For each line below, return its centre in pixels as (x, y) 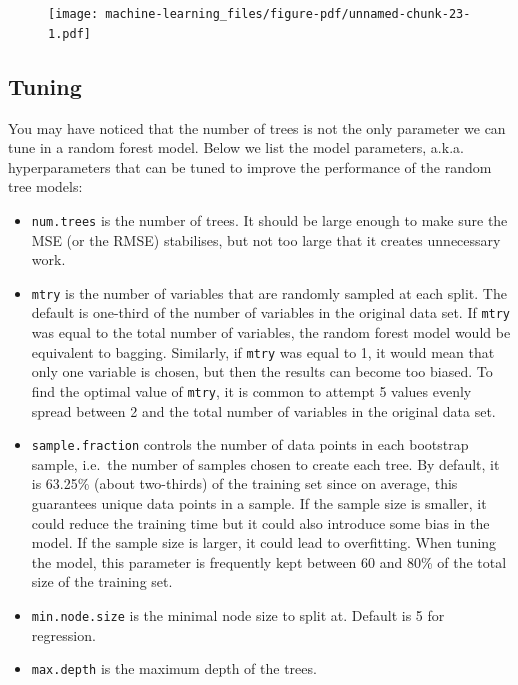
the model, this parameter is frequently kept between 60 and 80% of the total (269, 561)
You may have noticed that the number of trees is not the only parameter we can (257, 127)
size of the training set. (102, 581)
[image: (73, 14)
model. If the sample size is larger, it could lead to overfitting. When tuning (264, 542)
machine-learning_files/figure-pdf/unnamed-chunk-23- (288, 14)
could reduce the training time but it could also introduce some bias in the (260, 522)
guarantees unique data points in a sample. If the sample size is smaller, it (259, 502)
